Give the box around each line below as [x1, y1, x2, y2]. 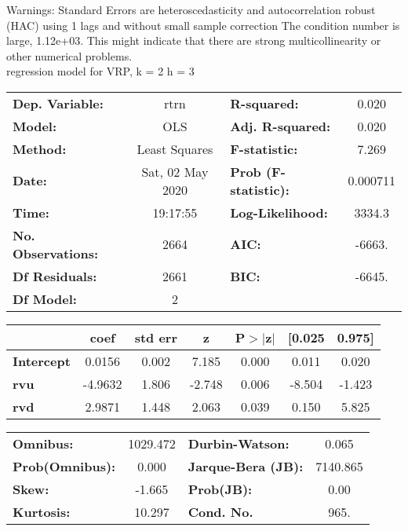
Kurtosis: [13, 502, 71, 521]
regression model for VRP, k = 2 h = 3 [6, 63, 195, 79]
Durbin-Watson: [188, 434, 290, 452]
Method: [13, 139, 67, 158]
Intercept [13, 351, 71, 370]
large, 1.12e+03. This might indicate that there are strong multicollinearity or [6, 32, 381, 49]
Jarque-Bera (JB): [188, 456, 304, 475]
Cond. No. [188, 502, 253, 521]
